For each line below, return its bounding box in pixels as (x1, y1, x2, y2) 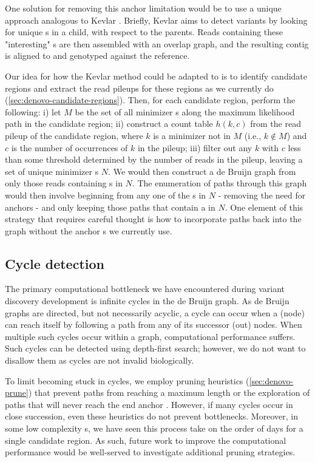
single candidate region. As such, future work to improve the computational (5, 433, 286, 446)
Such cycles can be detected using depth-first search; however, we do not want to (5, 342, 306, 355)
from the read (250, 117, 301, 130)
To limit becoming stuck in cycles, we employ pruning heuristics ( (5, 374, 249, 387)
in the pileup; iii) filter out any (137, 141, 252, 154)
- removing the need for (218, 188, 306, 201)
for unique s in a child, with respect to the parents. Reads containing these (5, 25, 283, 38)
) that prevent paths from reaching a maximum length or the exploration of (28, 386, 310, 399)
